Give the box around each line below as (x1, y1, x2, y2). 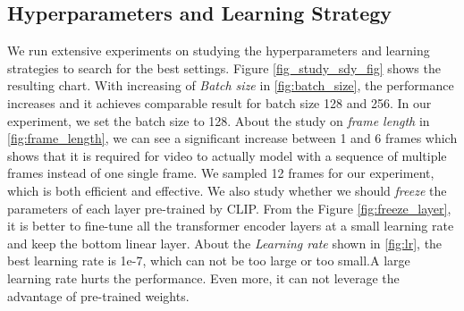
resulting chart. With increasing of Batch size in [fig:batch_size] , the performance (7, 76, 454, 95)
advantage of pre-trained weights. (7, 286, 190, 305)
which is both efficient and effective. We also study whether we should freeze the (7, 181, 447, 199)
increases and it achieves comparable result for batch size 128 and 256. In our (7, 93, 432, 112)
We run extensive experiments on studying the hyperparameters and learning (7, 41, 430, 60)
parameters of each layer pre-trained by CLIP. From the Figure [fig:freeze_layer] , (7, 198, 451, 217)
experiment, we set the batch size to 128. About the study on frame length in (7, 111, 430, 130)
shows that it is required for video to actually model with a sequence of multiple (7, 146, 447, 164)
